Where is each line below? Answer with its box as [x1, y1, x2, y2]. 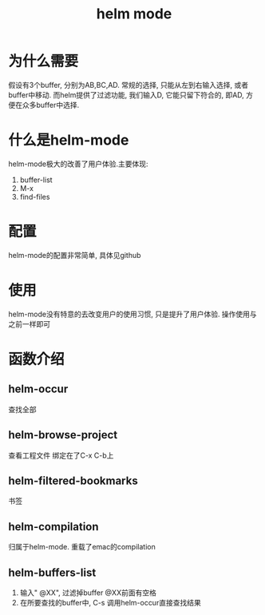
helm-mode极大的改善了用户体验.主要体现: [8, 159, 148, 169]
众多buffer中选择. [22, 100, 80, 109]
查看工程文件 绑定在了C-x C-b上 [8, 450, 114, 460]
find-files [19, 192, 50, 201]
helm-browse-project [8, 428, 118, 442]
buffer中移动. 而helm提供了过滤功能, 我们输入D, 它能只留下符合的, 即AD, [8, 89, 245, 100]
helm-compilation [8, 520, 99, 534]
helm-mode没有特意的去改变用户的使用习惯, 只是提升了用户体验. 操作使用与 [8, 309, 257, 319]
